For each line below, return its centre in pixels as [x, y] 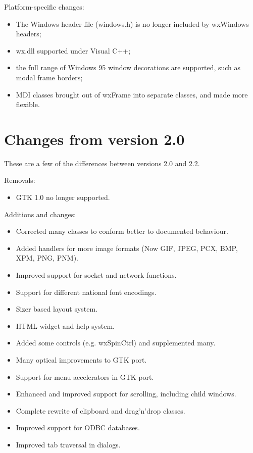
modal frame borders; [49, 77]
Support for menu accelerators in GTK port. [85, 376]
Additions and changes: [40, 214]
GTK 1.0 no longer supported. [63, 197]
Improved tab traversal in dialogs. [68, 444]
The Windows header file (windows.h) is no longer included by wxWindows [132, 23]
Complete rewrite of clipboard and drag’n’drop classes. [100, 410]
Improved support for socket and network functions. [96, 275]
